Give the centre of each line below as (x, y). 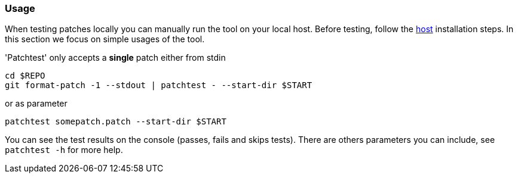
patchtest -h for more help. (64, 150)
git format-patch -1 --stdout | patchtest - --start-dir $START (159, 85)
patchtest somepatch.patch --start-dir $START (116, 122)
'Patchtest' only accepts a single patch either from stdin (115, 58)
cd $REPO (25, 76)
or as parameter (36, 104)
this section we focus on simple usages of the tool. (105, 39)
